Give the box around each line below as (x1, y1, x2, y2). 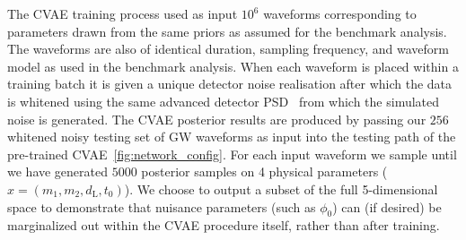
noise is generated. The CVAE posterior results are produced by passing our (7, 109, 426, 128)
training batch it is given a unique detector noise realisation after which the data (7, 74, 453, 93)
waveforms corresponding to (263, 4, 417, 22)
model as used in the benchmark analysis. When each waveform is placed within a (7, 56, 459, 75)
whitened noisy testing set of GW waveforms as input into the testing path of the (7, 127, 456, 146)
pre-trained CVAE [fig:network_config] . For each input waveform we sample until (7, 144, 457, 163)
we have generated (7, 162, 109, 181)
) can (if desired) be (332, 197, 442, 216)
